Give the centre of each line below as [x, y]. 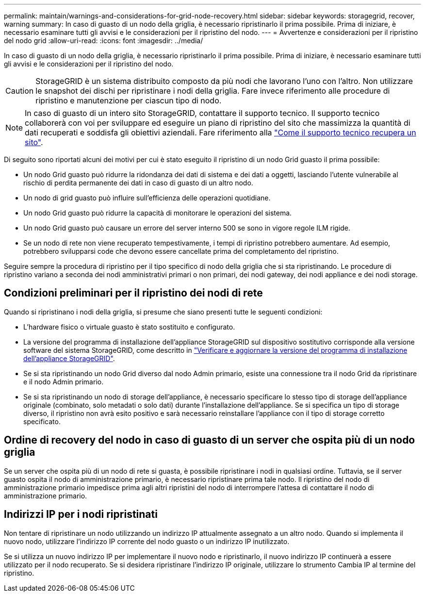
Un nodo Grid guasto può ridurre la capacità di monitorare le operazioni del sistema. [158, 213]
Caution [20, 91]
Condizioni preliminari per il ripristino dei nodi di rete [133, 293]
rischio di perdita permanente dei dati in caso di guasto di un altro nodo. [138, 183]
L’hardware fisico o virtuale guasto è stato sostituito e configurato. [129, 327]
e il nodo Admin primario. [64, 381]
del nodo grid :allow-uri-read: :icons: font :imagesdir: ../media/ [104, 41]
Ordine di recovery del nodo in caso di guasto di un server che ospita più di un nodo [210, 440]
